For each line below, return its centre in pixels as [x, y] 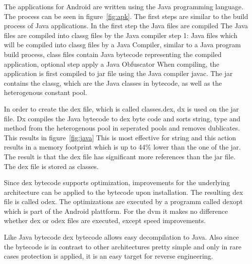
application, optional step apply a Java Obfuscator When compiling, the [112, 64]
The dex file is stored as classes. [51, 166]
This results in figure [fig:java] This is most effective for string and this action [120, 137]
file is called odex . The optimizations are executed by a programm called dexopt [124, 201]
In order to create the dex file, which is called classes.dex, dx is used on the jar [121, 108]
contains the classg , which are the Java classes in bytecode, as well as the [113, 83]
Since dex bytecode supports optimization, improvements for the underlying [117, 182]
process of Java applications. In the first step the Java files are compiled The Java [126, 26]
